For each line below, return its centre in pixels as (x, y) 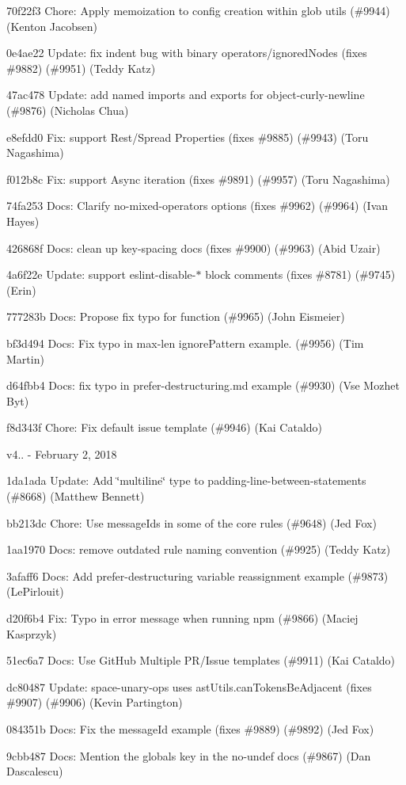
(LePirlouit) (35, 591)
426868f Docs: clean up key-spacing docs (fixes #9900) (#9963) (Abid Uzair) (194, 248)
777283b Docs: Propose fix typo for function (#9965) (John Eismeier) (176, 316)
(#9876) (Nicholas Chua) (68, 110)
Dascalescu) (35, 771)
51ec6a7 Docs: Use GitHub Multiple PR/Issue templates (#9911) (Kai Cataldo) (201, 660)
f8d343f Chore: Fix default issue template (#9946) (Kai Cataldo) (165, 427)
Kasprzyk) (32, 633)
